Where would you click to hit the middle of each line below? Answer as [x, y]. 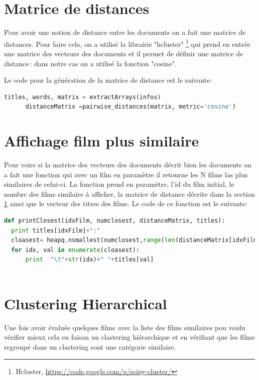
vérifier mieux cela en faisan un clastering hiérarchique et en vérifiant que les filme [129, 337]
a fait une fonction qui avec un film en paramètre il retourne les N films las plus [126, 174]
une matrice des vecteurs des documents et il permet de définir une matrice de [124, 53]
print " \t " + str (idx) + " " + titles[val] [89, 260]
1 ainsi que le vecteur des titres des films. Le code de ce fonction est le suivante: [126, 203]
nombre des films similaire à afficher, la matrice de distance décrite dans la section [129, 193]
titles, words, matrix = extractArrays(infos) [83, 97]
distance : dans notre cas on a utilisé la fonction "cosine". [90, 63]
